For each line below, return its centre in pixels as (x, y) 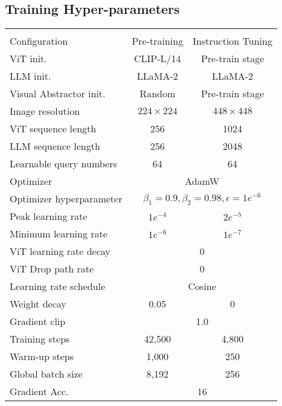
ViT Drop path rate (52, 269)
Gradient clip (38, 321)
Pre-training (158, 41)
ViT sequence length (53, 129)
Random (158, 94)
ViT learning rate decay (60, 251)
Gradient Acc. (39, 391)
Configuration (39, 41)
